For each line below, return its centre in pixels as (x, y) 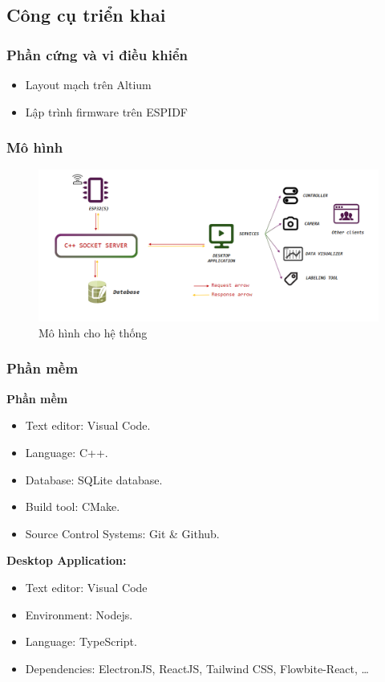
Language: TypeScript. (81, 641)
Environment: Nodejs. (79, 614)
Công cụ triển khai (86, 15)
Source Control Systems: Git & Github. (122, 533)
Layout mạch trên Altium (88, 84)
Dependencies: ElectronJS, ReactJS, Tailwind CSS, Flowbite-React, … (197, 668)
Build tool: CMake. (73, 506)
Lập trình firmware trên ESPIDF (107, 111)
